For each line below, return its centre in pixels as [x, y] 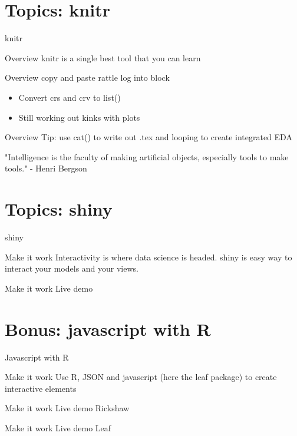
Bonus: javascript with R [108, 328]
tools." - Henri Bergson [46, 168]
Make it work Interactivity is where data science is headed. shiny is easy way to [148, 257]
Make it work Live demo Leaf [58, 427]
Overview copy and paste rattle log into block [87, 77]
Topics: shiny [59, 209]
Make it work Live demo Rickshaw [67, 408]
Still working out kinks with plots [79, 117]
